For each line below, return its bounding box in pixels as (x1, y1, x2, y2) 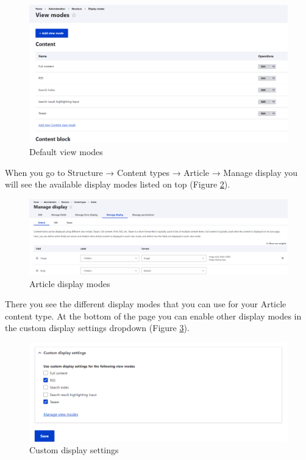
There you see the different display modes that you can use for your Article (5, 298, 286, 310)
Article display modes (29, 277, 110, 290)
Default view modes (29, 145, 103, 158)
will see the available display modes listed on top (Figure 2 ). (5, 178, 230, 191)
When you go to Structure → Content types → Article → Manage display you (5, 166, 298, 178)
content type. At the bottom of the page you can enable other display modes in (5, 309, 302, 322)
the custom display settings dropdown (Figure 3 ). (5, 321, 190, 334)
